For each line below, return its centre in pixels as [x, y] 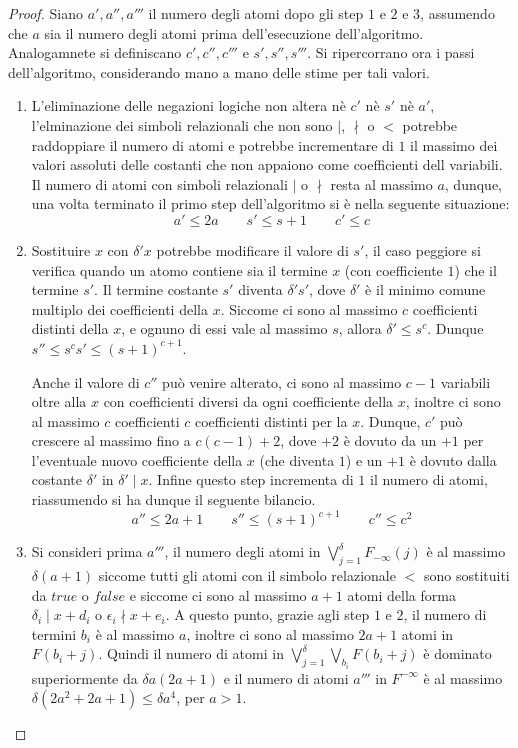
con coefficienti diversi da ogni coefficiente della [248, 401]
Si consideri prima [87, 551]
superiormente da [84, 677]
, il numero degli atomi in [242, 551]
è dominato [457, 653]
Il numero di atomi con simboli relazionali [159, 183]
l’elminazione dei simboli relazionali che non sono [182, 124]
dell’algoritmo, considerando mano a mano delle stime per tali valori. [219, 71]
